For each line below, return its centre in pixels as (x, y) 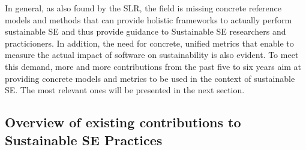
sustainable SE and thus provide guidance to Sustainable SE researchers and (145, 31)
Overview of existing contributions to (123, 122)
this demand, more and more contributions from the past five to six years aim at (153, 66)
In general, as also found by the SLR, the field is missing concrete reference (143, 8)
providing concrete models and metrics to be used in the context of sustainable (150, 78)
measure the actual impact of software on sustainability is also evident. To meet (152, 55)
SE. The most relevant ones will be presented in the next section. (125, 90)
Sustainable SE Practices (84, 140)
